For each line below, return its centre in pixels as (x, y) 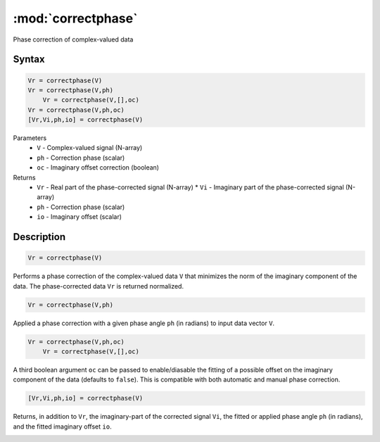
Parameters (30, 138)
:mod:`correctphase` (75, 18)
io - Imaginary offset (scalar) (80, 217)
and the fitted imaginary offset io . (62, 427)
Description (39, 237)
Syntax (29, 59)
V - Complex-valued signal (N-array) (90, 148)
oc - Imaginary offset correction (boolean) (98, 168)
